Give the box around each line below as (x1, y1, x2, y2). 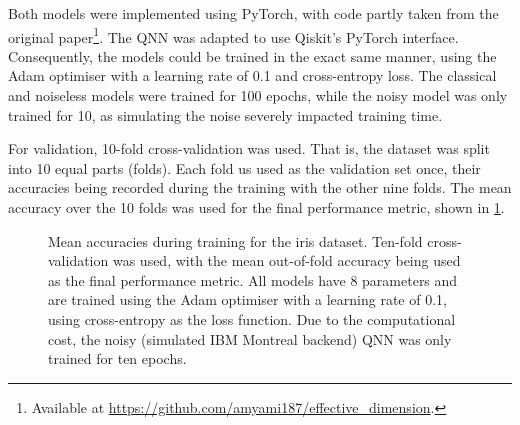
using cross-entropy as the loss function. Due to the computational (48, 308, 456, 329)
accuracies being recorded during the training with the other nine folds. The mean (8, 177, 512, 198)
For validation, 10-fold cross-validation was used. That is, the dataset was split (8, 138, 490, 159)
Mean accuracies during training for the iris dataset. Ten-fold (48, 230, 423, 251)
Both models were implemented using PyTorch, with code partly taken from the (8, 3, 499, 23)
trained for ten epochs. (48, 348, 187, 369)
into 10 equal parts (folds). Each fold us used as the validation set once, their (8, 157, 481, 178)
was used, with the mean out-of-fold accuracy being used (112, 250, 461, 271)
